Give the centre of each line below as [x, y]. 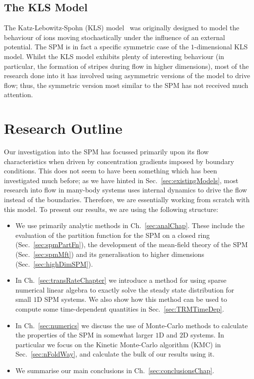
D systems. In [203, 335]
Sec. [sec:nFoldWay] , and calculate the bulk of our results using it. [115, 354]
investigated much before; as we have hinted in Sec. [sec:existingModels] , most [121, 180]
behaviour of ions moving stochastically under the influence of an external [115, 37]
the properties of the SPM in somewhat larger [84, 335]
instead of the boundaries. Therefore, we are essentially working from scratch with [127, 200]
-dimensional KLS [221, 47]
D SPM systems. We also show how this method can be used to [132, 299]
